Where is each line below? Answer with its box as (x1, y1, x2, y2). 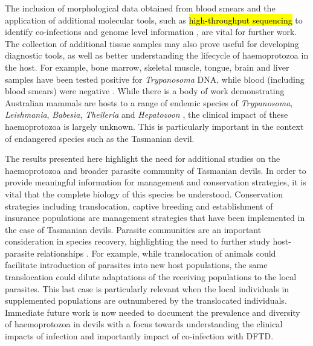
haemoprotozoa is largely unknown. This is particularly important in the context (5, 120, 304, 132)
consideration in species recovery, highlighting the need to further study (5, 235, 270, 248)
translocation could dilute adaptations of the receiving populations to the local (5, 271, 297, 283)
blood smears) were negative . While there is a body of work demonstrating (5, 85, 285, 97)
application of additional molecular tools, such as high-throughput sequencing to (5, 13, 303, 26)
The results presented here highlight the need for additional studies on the (5, 152, 280, 165)
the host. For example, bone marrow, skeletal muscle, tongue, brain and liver (5, 60, 289, 73)
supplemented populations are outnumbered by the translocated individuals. (5, 294, 287, 307)
